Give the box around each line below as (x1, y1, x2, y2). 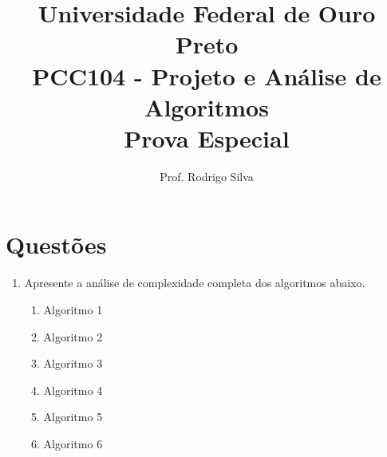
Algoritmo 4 (43, 381, 103, 398)
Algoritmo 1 (43, 301, 103, 317)
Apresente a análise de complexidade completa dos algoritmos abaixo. (24, 274, 365, 291)
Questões (6, 228, 107, 261)
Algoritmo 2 (43, 328, 103, 345)
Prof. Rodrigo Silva (160, 167, 254, 184)
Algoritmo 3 (43, 355, 103, 372)
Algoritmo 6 (43, 435, 103, 451)
